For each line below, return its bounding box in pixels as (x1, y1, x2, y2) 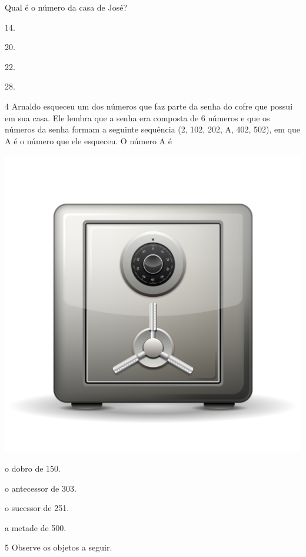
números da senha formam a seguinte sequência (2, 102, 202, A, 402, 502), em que (5, 123, 300, 135)
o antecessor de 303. (5, 482, 76, 494)
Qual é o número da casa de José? (5, 1, 128, 13)
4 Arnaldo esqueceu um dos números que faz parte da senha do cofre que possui (5, 100, 293, 112)
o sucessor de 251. (5, 502, 69, 514)
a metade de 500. (5, 521, 66, 533)
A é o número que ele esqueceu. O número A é (5, 134, 172, 147)
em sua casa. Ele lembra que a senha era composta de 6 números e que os (5, 111, 270, 124)
